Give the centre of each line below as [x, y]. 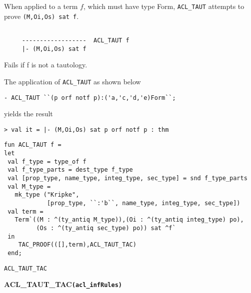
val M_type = [29, 186]
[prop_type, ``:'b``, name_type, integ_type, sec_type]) [143, 203]
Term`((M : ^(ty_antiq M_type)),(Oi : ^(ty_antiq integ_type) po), [129, 220]
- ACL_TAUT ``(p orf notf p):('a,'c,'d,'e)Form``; [90, 98]
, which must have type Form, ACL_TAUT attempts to [164, 6]
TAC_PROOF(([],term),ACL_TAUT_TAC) [77, 245]
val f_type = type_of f [47, 161]
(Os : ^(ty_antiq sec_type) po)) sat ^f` [106, 228]
